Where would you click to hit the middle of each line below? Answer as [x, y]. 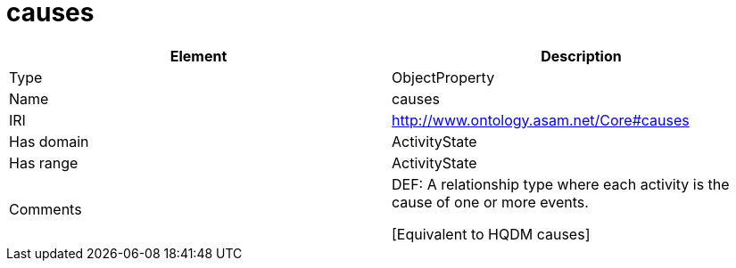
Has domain [49, 141]
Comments [45, 209]
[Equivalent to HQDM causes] [491, 234]
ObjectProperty [443, 77]
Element [198, 56]
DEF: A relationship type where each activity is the [561, 184]
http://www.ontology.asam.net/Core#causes [541, 120]
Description [581, 56]
